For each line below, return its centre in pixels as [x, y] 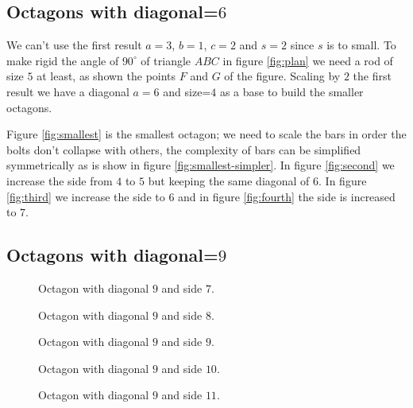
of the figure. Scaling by [282, 76]
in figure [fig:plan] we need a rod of [308, 60]
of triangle [166, 60]
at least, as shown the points [106, 76]
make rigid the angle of [63, 60]
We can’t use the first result [74, 45]
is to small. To [361, 45]
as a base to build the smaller [291, 91]
